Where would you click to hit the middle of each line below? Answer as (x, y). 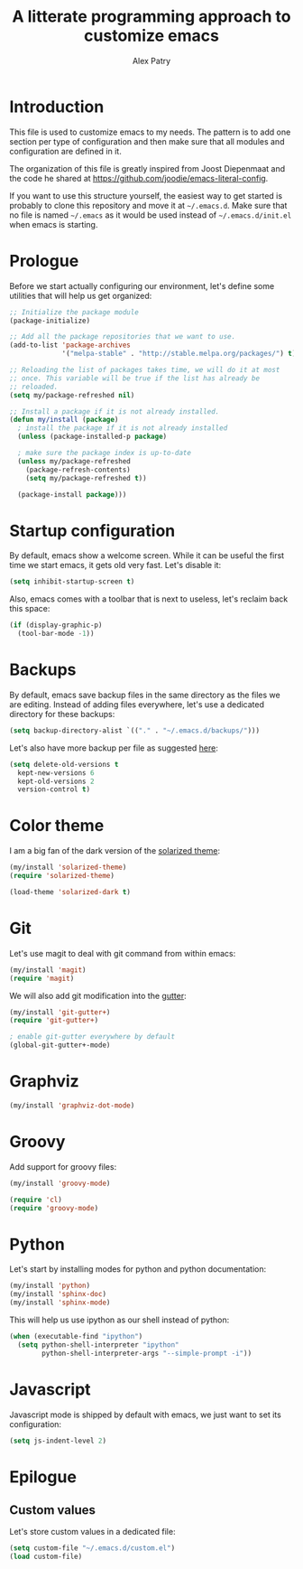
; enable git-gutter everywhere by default (92, 1037)
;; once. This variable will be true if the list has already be (134, 378)
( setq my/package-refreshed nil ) (72, 395)
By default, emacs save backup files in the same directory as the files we (145, 695)
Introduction (57, 107)
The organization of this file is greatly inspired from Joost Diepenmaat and (147, 168)
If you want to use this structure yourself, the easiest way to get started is (146, 195)
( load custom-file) (46, 1557)
